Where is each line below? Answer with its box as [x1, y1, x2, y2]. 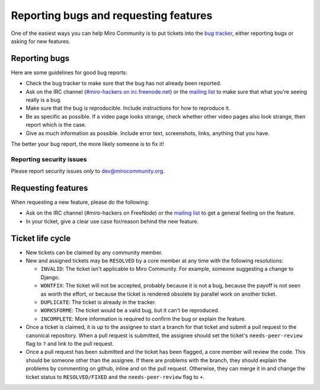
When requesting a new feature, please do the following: [11, 199, 149, 206]
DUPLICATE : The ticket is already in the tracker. [40, 299, 156, 306]
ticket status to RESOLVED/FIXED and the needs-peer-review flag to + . [25, 373, 204, 381]
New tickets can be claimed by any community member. [25, 249, 163, 256]
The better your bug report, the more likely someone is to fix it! [11, 140, 164, 148]
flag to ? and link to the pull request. [25, 340, 114, 347]
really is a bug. [25, 97, 62, 104]
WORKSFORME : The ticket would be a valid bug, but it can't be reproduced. [40, 307, 220, 314]
